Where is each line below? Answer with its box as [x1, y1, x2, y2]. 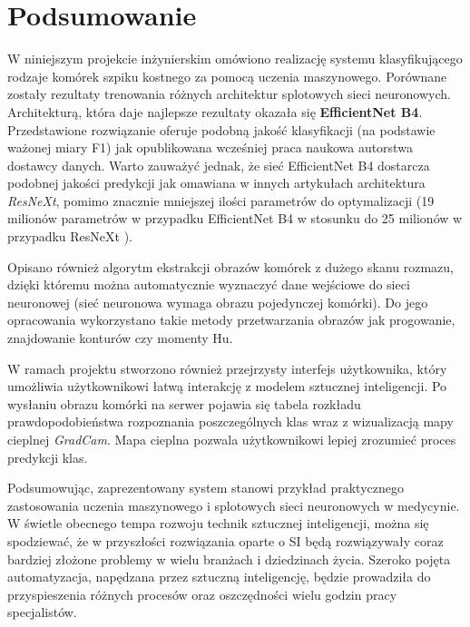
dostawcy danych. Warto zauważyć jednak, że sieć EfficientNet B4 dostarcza [7, 155, 430, 174]
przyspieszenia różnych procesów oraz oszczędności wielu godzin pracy [7, 584, 397, 603]
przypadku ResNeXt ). [7, 227, 132, 246]
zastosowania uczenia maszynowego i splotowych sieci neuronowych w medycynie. [7, 495, 460, 514]
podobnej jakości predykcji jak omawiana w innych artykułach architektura [7, 173, 426, 192]
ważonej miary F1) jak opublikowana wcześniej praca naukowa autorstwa [7, 138, 413, 157]
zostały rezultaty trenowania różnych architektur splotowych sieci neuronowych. [7, 84, 451, 103]
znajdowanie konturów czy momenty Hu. [7, 328, 233, 348]
